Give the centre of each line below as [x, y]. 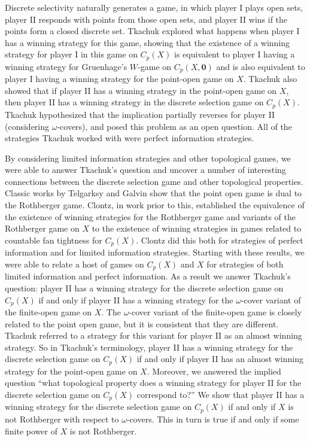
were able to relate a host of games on [75, 264]
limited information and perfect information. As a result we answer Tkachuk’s [148, 276]
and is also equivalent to [261, 66]
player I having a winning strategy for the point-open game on [119, 79]
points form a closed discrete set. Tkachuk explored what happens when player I [152, 31]
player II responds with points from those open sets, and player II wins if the [146, 19]
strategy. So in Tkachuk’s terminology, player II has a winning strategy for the [149, 347]
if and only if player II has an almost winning [220, 359]
